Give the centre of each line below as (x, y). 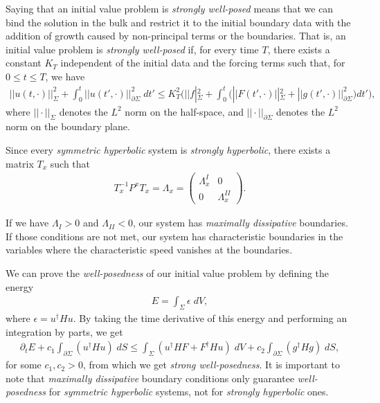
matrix (20, 163)
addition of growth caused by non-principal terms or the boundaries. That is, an (176, 36)
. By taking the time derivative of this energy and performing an (210, 318)
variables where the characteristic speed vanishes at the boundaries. (149, 250)
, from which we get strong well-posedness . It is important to (211, 365)
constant (24, 63)
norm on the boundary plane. (68, 126)
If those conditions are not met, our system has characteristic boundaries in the (174, 236)
